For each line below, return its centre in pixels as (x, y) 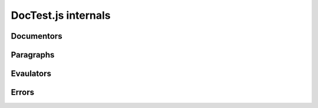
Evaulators (31, 74)
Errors (23, 92)
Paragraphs (33, 55)
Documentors (37, 36)
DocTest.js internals (61, 15)
